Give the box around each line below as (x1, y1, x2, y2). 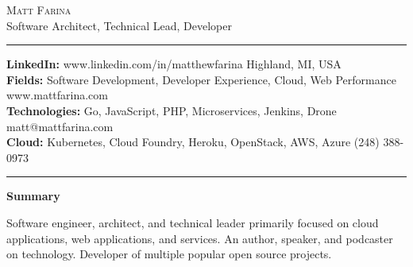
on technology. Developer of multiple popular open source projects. (6, 246, 332, 262)
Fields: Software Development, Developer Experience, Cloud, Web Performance (6, 71, 396, 87)
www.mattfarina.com (6, 87, 108, 103)
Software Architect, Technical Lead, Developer (6, 17, 232, 33)
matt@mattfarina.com (6, 118, 114, 134)
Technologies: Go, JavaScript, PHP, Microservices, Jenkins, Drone (6, 102, 337, 118)
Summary (6, 188, 60, 204)
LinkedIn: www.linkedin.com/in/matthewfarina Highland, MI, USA (6, 56, 342, 72)
